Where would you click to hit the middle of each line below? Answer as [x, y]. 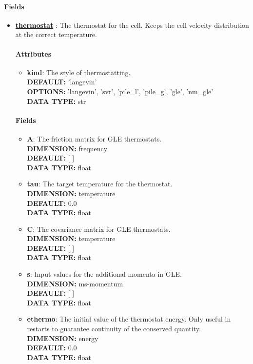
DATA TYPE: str [57, 101]
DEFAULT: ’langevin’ [62, 82]
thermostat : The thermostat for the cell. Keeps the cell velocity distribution [132, 25]
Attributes [33, 53]
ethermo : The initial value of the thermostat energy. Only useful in [129, 319]
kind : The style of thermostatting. [79, 72]
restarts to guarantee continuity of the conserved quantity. [114, 329]
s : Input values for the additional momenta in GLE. [104, 274]
